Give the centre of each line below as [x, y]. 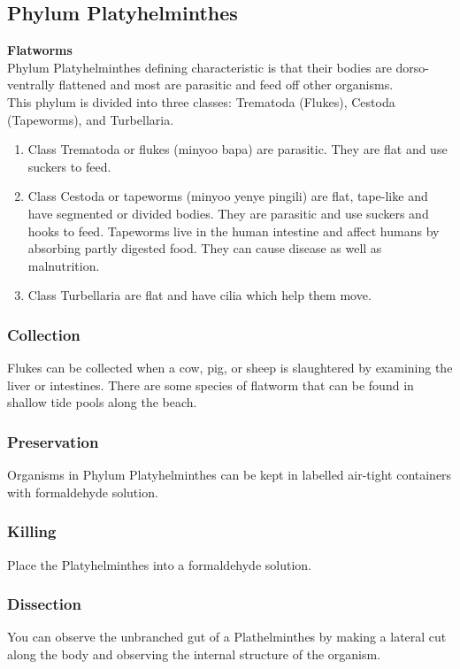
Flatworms [40, 50]
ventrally [31, 85]
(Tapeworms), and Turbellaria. [91, 119]
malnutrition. [64, 265]
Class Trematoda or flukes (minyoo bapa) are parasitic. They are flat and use [238, 149]
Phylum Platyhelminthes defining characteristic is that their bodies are [199, 67]
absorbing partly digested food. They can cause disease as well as [205, 248]
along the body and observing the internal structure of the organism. [194, 654]
